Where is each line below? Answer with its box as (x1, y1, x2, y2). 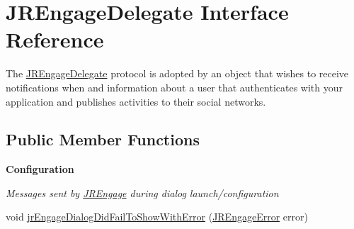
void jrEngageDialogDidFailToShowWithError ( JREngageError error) (6, 209, 308, 224)
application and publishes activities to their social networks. (6, 94, 266, 108)
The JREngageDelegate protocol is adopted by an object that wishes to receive (6, 66, 349, 81)
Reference (6, 25, 104, 54)
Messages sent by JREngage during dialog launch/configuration (6, 185, 279, 200)
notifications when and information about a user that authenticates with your (6, 79, 343, 94)
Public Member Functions (6, 128, 200, 150)
